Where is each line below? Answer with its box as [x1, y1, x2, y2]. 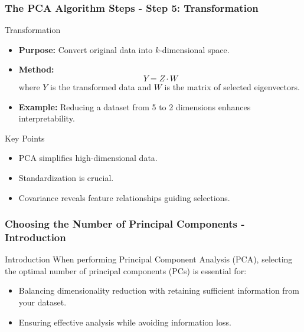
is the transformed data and [50, 81, 152, 93]
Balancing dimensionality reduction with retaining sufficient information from [18, 284, 299, 297]
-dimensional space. [159, 43, 230, 55]
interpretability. [18, 112, 75, 124]
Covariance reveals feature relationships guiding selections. [18, 191, 230, 203]
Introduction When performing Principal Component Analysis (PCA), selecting [5, 253, 293, 265]
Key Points [5, 132, 45, 144]
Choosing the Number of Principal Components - [5, 216, 245, 231]
